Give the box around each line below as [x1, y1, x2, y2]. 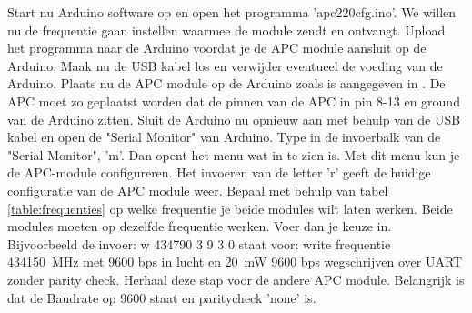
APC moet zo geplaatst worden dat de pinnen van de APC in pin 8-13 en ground [7, 91, 460, 110]
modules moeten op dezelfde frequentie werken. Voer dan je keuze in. [7, 217, 392, 236]
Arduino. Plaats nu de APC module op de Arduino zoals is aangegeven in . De [7, 74, 446, 93]
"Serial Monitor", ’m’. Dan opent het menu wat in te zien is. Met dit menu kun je [7, 145, 460, 164]
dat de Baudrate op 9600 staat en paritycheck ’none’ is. [7, 288, 316, 307]
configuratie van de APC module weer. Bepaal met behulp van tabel [7, 180, 388, 199]
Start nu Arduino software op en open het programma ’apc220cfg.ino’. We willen [7, 3, 457, 21]
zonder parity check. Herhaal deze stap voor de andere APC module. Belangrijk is [7, 269, 465, 288]
